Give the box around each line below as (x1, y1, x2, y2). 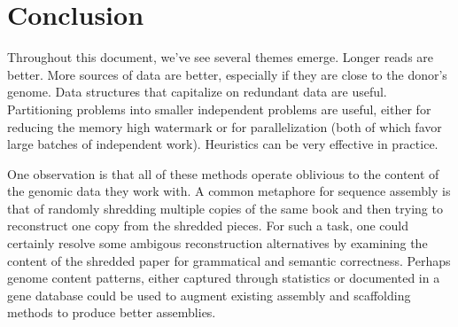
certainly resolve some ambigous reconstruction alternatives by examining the (7, 234, 428, 253)
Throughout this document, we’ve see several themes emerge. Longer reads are (7, 48, 434, 66)
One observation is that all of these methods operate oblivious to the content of (7, 164, 439, 183)
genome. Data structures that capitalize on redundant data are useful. (7, 82, 387, 101)
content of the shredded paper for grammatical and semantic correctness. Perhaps (7, 251, 451, 269)
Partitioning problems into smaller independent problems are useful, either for (7, 99, 431, 118)
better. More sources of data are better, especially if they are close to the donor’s (7, 65, 447, 83)
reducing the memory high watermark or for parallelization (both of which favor (7, 117, 442, 136)
